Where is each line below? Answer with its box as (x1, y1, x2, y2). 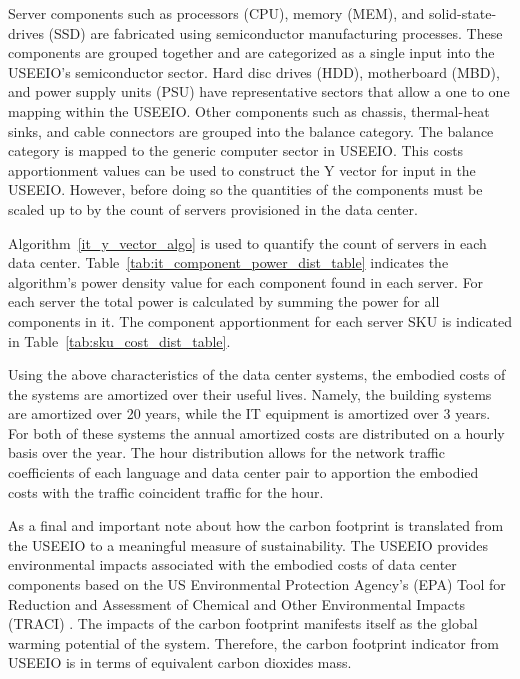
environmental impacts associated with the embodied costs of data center (8, 554, 457, 575)
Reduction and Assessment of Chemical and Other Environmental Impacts (8, 593, 466, 614)
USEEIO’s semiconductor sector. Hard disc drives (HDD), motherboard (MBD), (8, 61, 500, 82)
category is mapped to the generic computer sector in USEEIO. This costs (8, 140, 464, 161)
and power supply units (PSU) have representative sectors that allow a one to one (8, 81, 510, 102)
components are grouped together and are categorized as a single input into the (8, 42, 495, 63)
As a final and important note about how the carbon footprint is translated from (8, 515, 504, 536)
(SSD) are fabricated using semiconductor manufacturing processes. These (48, 22, 503, 43)
